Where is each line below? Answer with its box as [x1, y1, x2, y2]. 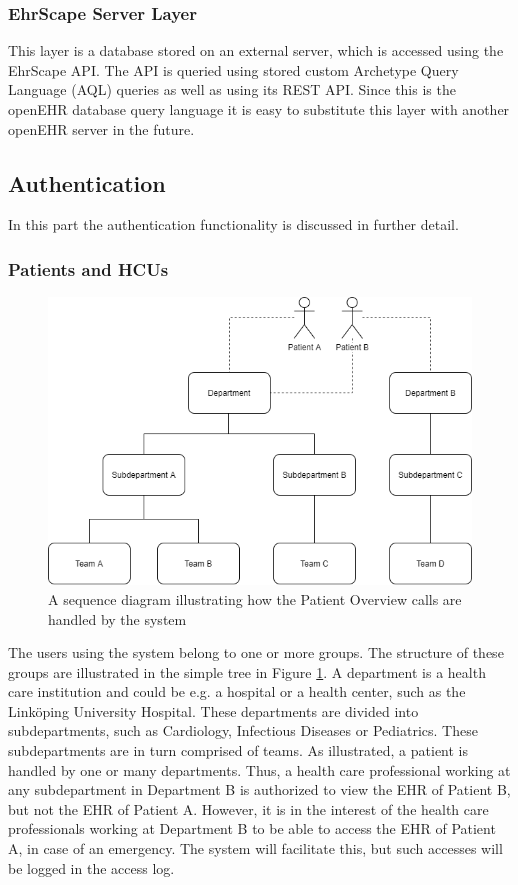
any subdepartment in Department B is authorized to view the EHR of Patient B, [8, 779, 511, 800]
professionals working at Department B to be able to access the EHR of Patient [8, 818, 496, 839]
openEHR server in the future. [8, 118, 195, 139]
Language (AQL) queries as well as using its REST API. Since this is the [8, 79, 456, 100]
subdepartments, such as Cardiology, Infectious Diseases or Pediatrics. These [8, 720, 478, 741]
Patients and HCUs [8, 256, 169, 281]
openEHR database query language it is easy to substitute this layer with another [8, 99, 510, 119]
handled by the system [48, 608, 187, 629]
